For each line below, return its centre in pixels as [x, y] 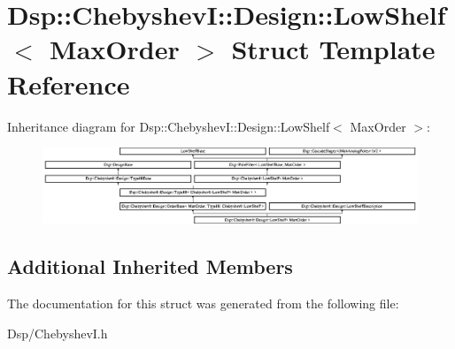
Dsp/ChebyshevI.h [58, 333]
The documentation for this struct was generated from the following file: [203, 303]
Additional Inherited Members [150, 266]
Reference [69, 83]
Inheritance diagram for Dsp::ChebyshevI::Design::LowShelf [169, 126]
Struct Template [333, 49]
